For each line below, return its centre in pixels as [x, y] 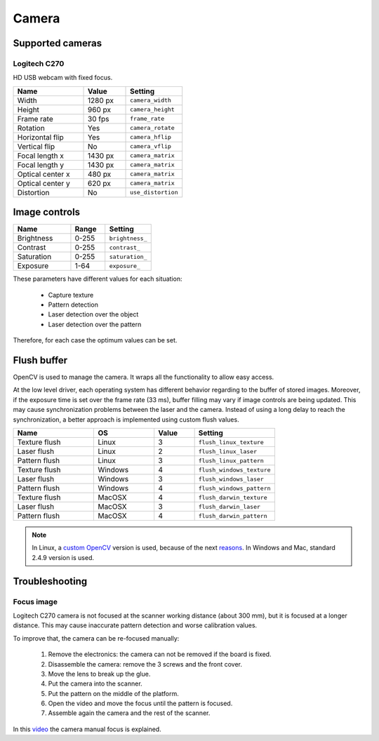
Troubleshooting [50, 581]
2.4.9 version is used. [63, 557]
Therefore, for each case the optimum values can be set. [95, 340]
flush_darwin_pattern [233, 516]
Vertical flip [36, 146]
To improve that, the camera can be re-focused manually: [96, 638]
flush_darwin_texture [233, 497]
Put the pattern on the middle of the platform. [113, 693]
